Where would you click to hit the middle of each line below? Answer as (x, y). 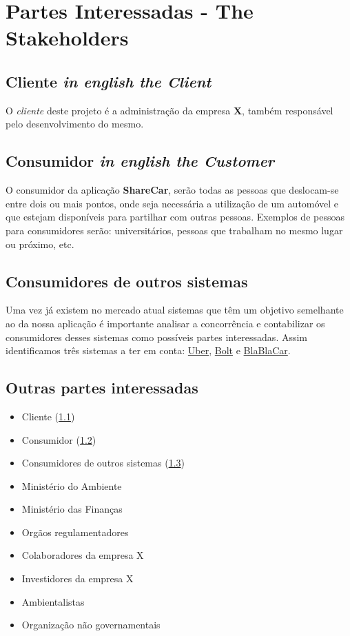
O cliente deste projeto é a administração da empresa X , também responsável (169, 110)
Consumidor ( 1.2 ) (59, 439)
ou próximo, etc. (40, 244)
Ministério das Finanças (72, 509)
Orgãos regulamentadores (75, 532)
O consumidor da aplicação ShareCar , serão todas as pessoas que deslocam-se (172, 190)
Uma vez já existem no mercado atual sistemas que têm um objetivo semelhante (175, 310)
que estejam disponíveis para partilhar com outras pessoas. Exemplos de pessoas (175, 217)
